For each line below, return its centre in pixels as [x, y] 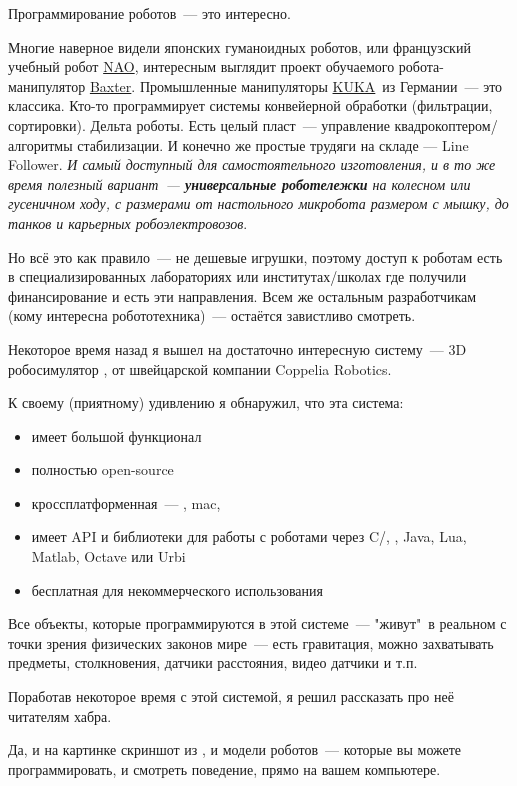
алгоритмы [40, 144]
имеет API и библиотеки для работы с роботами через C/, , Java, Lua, [249, 536]
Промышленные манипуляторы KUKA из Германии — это [321, 85]
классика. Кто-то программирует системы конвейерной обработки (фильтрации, [250, 105]
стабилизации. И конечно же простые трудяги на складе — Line [273, 144]
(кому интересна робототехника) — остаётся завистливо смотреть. [212, 315]
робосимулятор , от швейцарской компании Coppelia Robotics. [200, 368]
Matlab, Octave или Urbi [108, 556]
